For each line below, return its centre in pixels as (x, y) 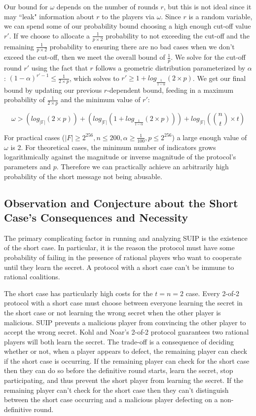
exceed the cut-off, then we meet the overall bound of (85, 57)
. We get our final (219, 78)
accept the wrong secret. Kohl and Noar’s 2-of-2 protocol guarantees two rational (127, 332)
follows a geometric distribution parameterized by (170, 68)
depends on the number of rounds (107, 6)
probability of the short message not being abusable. (83, 176)
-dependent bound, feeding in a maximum (170, 90)
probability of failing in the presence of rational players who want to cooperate (123, 257)
